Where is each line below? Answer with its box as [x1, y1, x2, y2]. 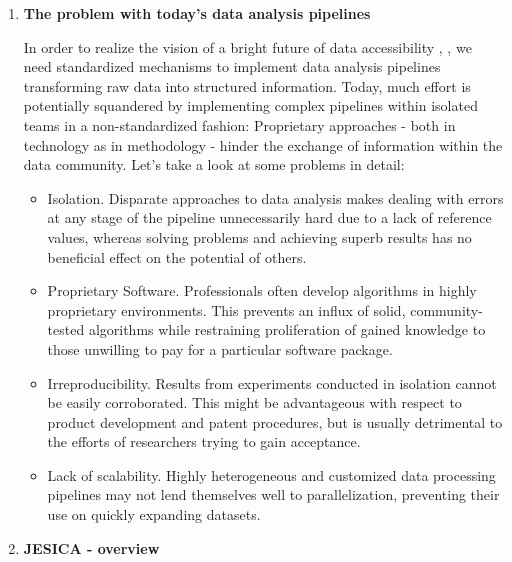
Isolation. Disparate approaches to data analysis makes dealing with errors [47, 187, 504, 208]
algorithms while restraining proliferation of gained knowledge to [88, 319, 486, 340]
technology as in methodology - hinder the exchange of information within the [23, 134, 503, 155]
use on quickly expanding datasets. [47, 504, 261, 525]
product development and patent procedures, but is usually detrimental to [47, 411, 503, 432]
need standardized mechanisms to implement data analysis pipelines [23, 56, 441, 77]
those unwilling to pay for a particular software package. [47, 338, 393, 359]
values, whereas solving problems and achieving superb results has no [47, 226, 472, 247]
